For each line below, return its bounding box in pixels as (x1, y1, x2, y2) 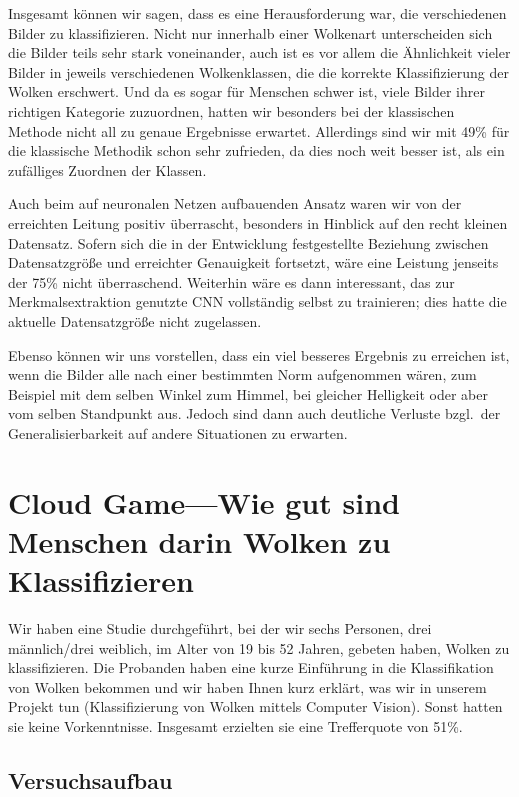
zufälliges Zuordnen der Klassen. (8, 159, 207, 180)
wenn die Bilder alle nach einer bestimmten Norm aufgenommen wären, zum (8, 364, 477, 385)
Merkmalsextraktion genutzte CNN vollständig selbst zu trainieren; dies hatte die (8, 291, 507, 312)
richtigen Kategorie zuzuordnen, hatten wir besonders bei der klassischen (8, 100, 455, 121)
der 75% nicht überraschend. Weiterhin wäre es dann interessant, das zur (8, 271, 455, 292)
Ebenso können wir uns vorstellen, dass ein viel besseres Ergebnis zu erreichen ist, (8, 344, 510, 365)
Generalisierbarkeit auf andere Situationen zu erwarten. (8, 422, 348, 443)
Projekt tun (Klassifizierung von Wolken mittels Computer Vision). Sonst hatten (8, 696, 503, 717)
